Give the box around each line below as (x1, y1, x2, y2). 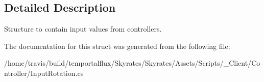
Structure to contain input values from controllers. (4, 23, 162, 34)
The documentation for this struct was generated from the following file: (4, 40, 230, 51)
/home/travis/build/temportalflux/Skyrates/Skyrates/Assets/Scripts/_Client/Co (4, 58, 260, 68)
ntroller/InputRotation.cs (4, 67, 84, 78)
